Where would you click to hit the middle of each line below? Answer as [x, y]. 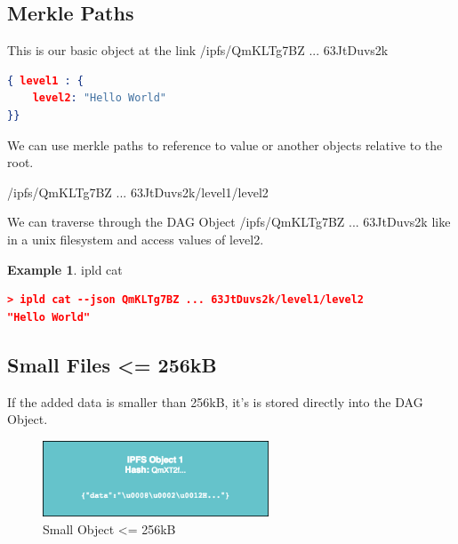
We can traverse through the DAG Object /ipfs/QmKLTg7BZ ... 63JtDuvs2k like [229, 222]
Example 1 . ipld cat [65, 269]
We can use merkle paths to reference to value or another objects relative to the [225, 144]
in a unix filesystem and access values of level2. [136, 239]
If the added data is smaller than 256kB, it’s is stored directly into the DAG [215, 401]
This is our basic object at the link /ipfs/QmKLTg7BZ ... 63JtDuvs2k [198, 50]
